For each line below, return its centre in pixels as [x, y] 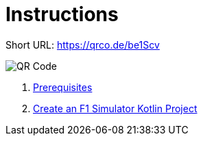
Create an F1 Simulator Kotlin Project [115, 108]
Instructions [62, 14]
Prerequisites [63, 87]
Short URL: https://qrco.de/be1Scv [83, 44]
